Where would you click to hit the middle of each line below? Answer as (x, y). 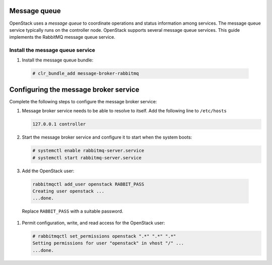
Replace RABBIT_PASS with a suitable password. (73, 211)
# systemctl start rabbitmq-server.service (87, 158)
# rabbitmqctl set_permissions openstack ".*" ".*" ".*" (104, 236)
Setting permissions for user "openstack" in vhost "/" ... (108, 243)
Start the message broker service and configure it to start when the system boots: (107, 137)
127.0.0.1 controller (59, 124)
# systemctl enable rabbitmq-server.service (88, 151)
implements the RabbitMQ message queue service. (62, 37)
